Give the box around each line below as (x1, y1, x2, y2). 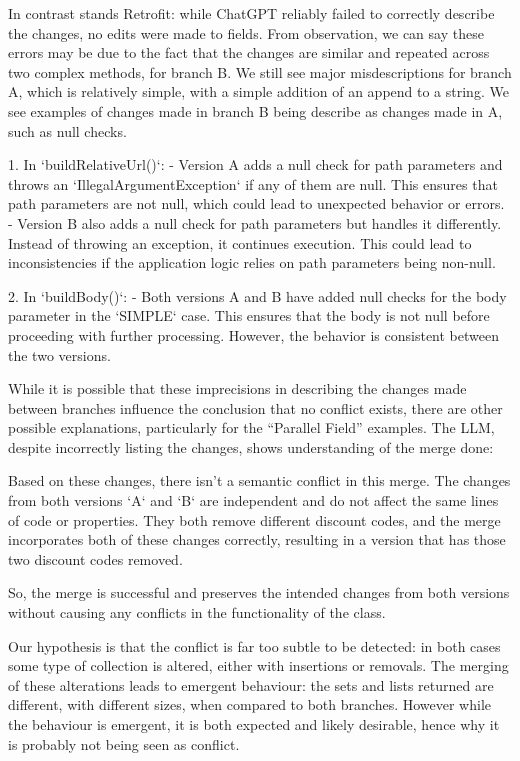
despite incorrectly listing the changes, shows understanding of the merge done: (8, 436, 494, 457)
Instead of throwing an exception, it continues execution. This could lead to (8, 232, 472, 253)
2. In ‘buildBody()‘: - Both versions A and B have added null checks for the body (8, 285, 507, 306)
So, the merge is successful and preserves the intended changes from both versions (8, 582, 510, 603)
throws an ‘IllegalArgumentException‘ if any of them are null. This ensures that (8, 173, 498, 194)
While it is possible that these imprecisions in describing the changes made (8, 378, 467, 399)
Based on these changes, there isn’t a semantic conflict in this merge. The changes (8, 470, 511, 491)
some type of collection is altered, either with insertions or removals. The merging (8, 655, 509, 676)
